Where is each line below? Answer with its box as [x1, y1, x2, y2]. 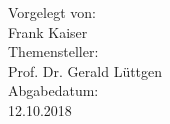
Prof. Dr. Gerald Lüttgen [8, 60, 163, 81]
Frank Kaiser [8, 21, 88, 42]
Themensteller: [8, 41, 99, 62]
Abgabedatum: [8, 80, 99, 101]
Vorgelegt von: [8, 2, 96, 22]
